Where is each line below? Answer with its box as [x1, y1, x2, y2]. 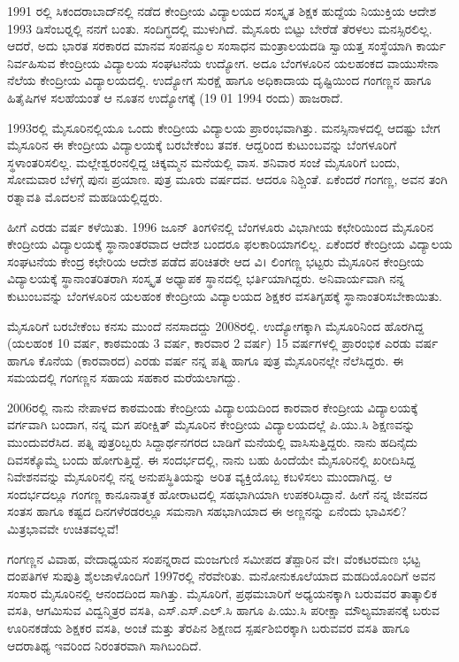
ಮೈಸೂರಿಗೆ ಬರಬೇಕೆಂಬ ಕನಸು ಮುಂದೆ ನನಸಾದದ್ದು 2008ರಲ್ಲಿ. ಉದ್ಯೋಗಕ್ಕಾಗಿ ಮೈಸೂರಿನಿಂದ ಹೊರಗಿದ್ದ [7, 316, 425, 335]
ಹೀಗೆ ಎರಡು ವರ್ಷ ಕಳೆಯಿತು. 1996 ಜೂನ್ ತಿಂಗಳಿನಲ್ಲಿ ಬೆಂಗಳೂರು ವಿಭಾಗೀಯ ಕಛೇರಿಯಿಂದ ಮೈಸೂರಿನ [7, 217, 434, 235]
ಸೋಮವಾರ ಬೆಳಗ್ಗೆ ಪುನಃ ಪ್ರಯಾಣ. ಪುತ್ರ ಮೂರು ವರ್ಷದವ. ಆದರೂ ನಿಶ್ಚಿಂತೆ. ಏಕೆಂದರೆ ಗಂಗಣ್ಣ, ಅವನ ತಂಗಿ [7, 170, 448, 189]
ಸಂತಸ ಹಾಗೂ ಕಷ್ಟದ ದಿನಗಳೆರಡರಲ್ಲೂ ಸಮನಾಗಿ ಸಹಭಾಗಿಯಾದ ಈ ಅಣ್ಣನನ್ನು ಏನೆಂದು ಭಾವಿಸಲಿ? [7, 502, 407, 520]
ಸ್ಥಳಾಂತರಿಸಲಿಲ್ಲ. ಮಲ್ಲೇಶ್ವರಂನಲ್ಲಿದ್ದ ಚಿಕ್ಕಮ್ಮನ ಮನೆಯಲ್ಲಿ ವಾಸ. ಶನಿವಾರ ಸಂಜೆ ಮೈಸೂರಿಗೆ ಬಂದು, [7, 152, 401, 171]
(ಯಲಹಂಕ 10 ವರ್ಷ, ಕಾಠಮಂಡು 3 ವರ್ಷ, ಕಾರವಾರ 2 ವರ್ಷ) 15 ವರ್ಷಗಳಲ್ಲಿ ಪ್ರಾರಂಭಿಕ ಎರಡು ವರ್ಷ [7, 334, 439, 352]
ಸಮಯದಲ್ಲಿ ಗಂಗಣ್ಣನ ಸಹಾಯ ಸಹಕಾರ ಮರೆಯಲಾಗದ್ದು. [7, 368, 241, 387]
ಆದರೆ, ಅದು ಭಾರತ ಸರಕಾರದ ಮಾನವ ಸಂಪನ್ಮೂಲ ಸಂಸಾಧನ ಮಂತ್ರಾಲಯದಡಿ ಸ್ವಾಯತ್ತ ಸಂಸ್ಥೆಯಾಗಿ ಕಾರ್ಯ [7, 36, 446, 55]
